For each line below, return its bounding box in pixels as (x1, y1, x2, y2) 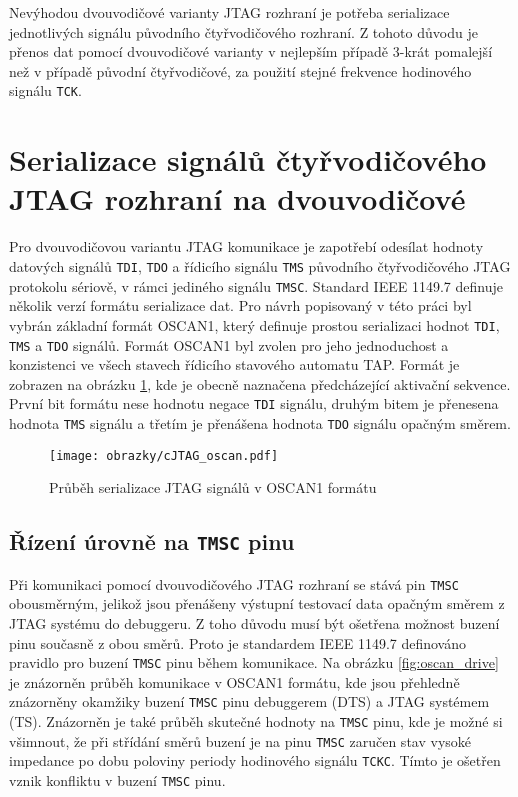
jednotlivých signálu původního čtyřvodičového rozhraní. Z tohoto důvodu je (9, 21, 478, 42)
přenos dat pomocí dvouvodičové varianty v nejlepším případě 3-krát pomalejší (9, 41, 493, 62)
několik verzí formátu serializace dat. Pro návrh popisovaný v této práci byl (9, 295, 472, 316)
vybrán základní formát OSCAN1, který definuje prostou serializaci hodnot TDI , (9, 314, 500, 335)
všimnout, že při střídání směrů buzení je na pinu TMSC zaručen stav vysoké (9, 730, 472, 751)
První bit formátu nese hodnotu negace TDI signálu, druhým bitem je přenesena (9, 393, 499, 414)
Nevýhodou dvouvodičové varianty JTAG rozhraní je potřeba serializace (9, 2, 450, 22)
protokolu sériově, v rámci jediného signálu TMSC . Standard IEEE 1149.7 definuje (9, 275, 503, 296)
